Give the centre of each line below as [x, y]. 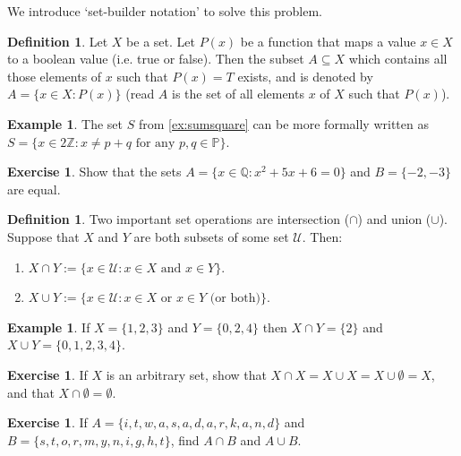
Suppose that [43, 236]
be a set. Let [161, 41]
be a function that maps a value [328, 41]
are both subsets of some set [211, 236]
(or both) [235, 299]
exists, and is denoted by [305, 76]
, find [185, 439]
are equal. [34, 189]
